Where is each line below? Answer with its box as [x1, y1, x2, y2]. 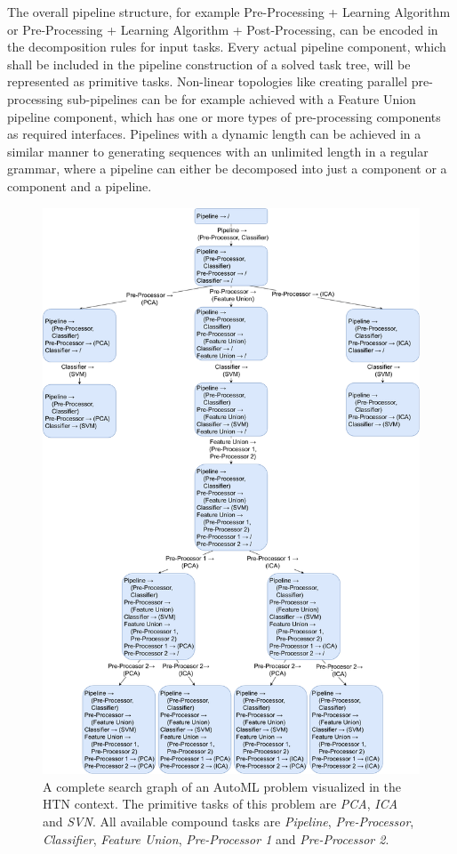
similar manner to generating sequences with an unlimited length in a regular [7, 141, 429, 160]
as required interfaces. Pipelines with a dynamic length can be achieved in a [7, 125, 421, 143]
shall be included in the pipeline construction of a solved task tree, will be [7, 54, 411, 73]
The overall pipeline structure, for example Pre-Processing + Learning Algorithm [7, 3, 451, 20]
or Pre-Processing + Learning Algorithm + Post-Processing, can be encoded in [7, 20, 438, 38]
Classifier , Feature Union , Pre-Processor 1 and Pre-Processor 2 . [43, 829, 389, 848]
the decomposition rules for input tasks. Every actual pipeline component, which [7, 37, 446, 56]
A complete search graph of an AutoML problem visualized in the [43, 777, 401, 795]
